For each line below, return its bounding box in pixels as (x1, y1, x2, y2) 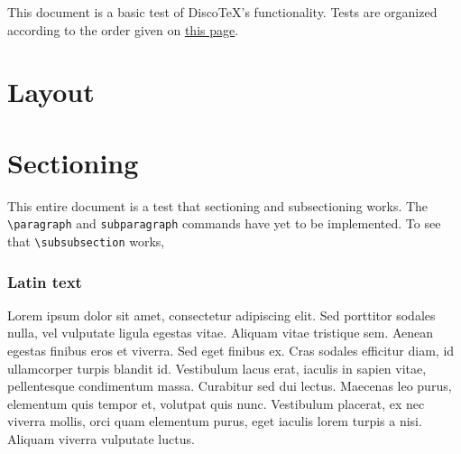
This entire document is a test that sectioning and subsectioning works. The (7, 196, 429, 215)
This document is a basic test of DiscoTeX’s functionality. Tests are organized (7, 3, 438, 21)
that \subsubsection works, (7, 231, 165, 250)
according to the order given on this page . (7, 20, 239, 39)
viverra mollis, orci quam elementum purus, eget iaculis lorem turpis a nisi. (7, 412, 422, 431)
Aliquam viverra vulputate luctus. (7, 429, 195, 448)
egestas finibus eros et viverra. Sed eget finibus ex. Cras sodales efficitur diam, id (7, 341, 455, 359)
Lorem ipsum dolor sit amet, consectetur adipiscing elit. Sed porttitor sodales (7, 305, 436, 324)
